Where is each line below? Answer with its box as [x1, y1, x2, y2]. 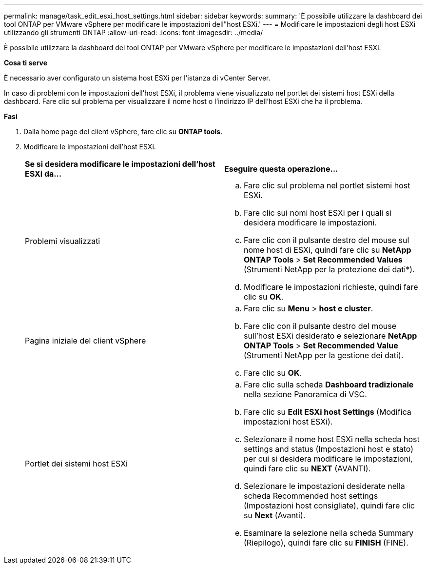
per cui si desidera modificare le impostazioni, [244, 454, 413, 464]
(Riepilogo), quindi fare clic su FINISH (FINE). [244, 538, 408, 548]
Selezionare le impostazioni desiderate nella [244, 481, 405, 491]
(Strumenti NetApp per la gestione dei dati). [244, 350, 404, 360]
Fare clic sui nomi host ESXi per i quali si [244, 208, 391, 218]
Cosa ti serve [4, 59, 48, 67]
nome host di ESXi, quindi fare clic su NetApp [244, 245, 411, 255]
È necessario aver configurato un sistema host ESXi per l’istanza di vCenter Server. [4, 74, 271, 82]
